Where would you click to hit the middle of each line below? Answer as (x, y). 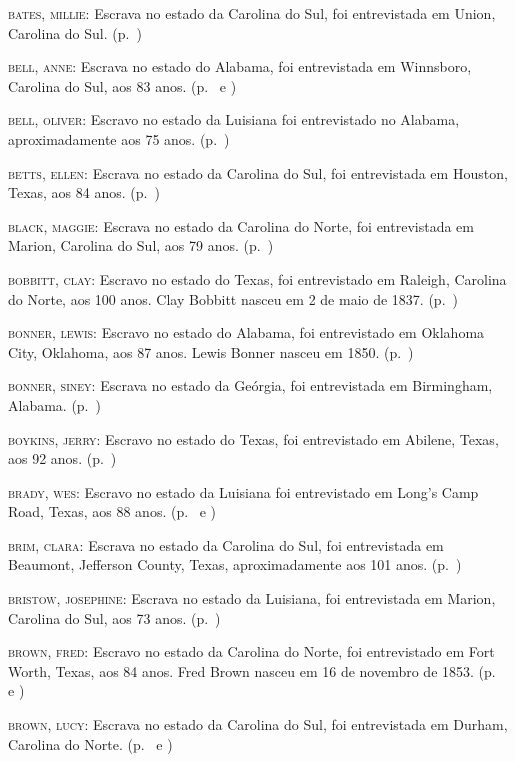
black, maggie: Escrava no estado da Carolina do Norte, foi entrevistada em (241, 225)
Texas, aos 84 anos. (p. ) (84, 192)
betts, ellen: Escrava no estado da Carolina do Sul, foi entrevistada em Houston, (258, 172)
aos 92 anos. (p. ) (62, 458)
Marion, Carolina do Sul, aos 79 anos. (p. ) (141, 245)
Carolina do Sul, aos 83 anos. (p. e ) (122, 85)
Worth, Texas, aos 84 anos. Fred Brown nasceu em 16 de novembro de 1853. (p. (252, 670)
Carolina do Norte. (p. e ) (90, 743)
